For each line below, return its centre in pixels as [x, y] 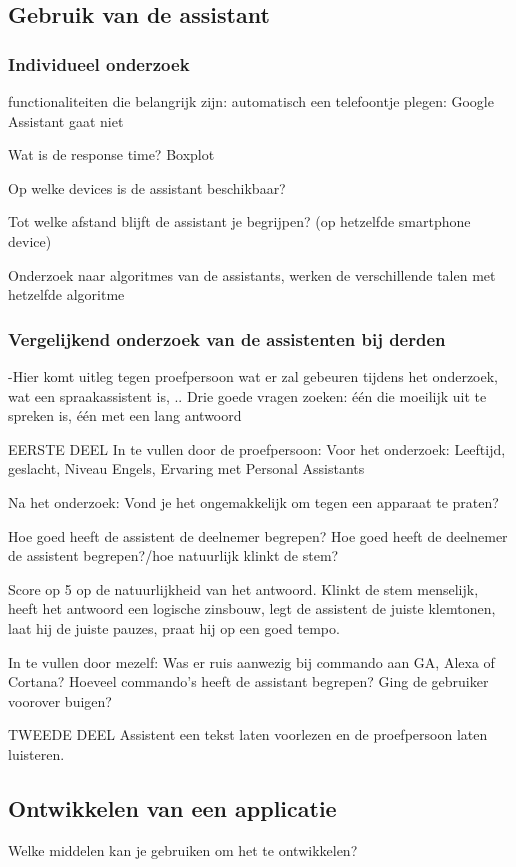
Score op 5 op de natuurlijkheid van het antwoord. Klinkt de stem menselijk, [243, 588]
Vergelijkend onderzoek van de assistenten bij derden [227, 338]
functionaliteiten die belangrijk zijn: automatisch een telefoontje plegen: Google [251, 101]
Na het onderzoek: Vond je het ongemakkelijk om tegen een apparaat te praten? [253, 501]
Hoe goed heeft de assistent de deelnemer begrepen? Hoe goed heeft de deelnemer [258, 535]
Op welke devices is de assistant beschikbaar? [147, 187]
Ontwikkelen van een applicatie [172, 807]
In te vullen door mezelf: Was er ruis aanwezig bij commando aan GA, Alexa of [251, 661]
